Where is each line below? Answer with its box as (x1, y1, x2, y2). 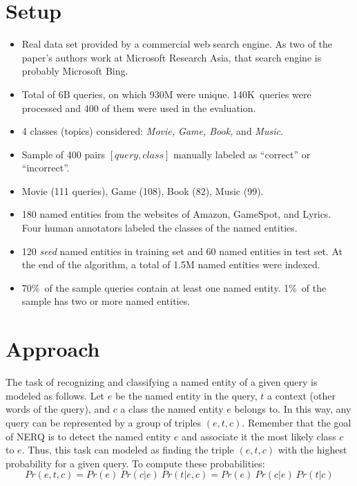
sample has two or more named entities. (21, 294, 191, 308)
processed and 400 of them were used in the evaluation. (21, 100, 256, 115)
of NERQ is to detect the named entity (6, 429, 171, 443)
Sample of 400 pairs (21, 147, 106, 161)
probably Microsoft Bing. (21, 64, 128, 78)
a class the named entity (120, 402, 224, 416)
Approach (6, 335, 100, 363)
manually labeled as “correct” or (173, 147, 311, 161)
